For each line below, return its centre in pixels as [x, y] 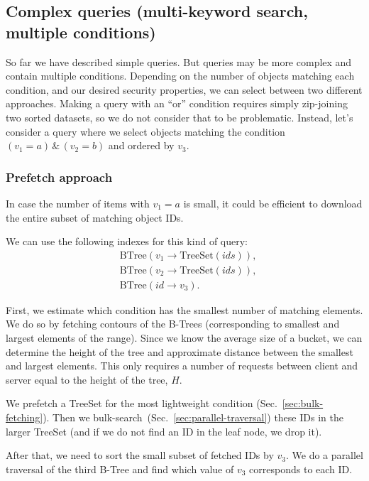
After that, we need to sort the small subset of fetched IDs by [140, 455]
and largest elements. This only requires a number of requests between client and [182, 366]
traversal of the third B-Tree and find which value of [120, 469]
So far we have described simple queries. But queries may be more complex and [179, 61]
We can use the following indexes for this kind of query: [127, 241]
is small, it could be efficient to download [273, 203]
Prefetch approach [59, 177]
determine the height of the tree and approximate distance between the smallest [180, 351]
